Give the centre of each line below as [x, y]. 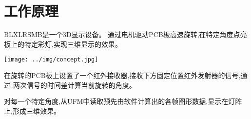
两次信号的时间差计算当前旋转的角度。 [74, 85]
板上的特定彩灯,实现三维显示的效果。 [63, 44]
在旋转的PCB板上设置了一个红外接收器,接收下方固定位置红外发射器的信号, [122, 75]
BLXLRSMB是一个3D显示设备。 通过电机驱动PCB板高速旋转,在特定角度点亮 [125, 34]
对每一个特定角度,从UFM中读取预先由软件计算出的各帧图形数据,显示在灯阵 [123, 101]
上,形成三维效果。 [32, 110]
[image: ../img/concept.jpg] [51, 60]
